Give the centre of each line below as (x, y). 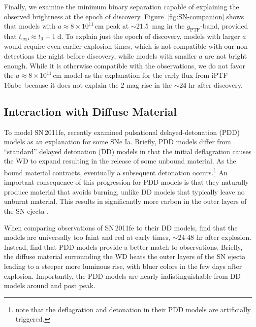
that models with (30, 26)
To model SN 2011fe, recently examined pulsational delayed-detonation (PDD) (122, 132)
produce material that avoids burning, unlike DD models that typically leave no (124, 191)
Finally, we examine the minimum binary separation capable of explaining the (122, 6)
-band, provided (224, 26)
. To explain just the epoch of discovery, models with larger (151, 36)
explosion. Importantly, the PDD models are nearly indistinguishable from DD (122, 276)
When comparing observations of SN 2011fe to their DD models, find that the (121, 227)
